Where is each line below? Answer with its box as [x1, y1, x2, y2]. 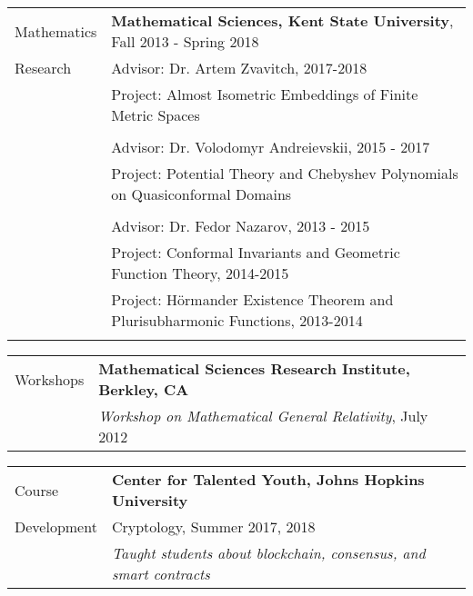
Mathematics [15, 20, 97, 42]
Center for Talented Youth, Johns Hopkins [111, 469, 425, 490]
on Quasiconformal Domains [111, 184, 292, 204]
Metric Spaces [111, 104, 200, 125]
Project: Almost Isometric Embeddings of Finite [111, 84, 418, 104]
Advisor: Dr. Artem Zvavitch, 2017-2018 [111, 57, 367, 78]
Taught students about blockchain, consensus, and [111, 542, 426, 563]
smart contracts [111, 563, 210, 584]
